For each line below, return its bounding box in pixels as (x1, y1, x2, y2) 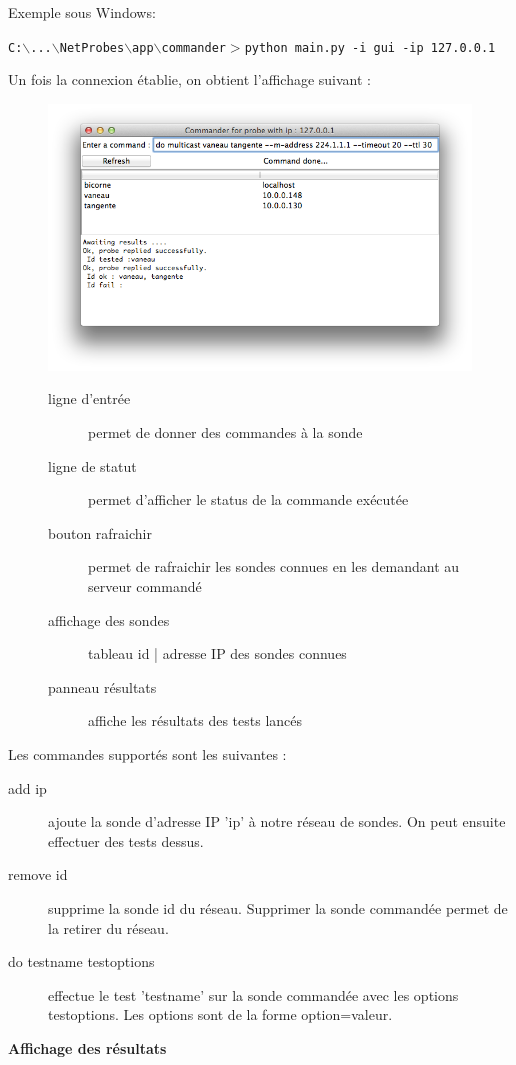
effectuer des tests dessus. (48, 830, 204, 851)
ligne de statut (48, 455, 137, 476)
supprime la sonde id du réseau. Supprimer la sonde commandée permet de (48, 897, 508, 918)
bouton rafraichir (48, 522, 152, 543)
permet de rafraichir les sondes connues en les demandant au (88, 556, 460, 577)
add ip (8, 777, 47, 798)
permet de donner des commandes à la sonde (88, 422, 363, 443)
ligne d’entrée (48, 388, 131, 409)
